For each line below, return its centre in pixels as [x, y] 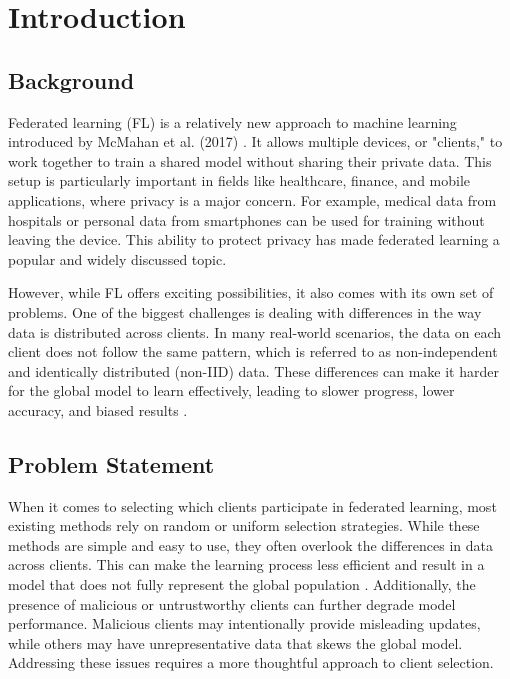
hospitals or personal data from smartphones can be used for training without [246, 219]
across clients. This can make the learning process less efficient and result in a [246, 564]
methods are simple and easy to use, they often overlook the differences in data [251, 544]
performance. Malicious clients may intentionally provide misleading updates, [244, 623]
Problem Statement [111, 463]
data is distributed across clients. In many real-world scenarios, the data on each [255, 331]
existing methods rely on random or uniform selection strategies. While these [244, 525]
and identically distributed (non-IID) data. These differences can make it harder [253, 370]
